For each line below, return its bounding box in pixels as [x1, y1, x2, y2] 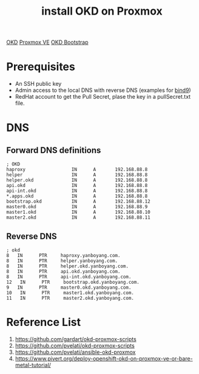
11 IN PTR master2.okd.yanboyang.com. [6, 295, 135, 301]
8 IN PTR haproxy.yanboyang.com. [6, 252, 121, 258]
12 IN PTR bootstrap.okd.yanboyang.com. [6, 279, 140, 285]
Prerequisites [6, 60, 76, 74]
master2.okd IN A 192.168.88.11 [6, 214, 150, 221]
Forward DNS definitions [6, 145, 101, 155]
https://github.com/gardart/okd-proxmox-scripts [15, 335, 137, 342]
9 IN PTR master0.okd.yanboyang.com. [6, 284, 132, 291]
